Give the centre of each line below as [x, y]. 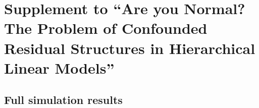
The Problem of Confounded [106, 28]
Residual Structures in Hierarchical [130, 48]
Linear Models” [59, 67]
